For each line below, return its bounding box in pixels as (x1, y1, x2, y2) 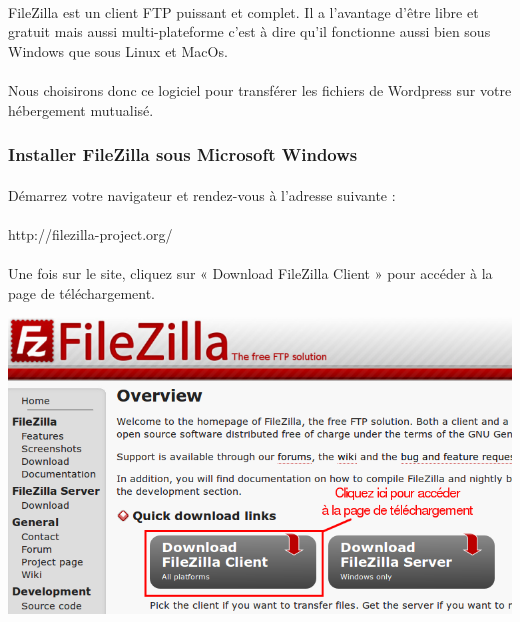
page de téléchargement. (8, 282, 156, 303)
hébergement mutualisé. (8, 99, 154, 120)
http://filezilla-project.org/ (8, 223, 173, 244)
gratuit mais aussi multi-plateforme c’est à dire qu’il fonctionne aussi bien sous (8, 21, 491, 42)
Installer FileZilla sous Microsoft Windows (8, 142, 358, 167)
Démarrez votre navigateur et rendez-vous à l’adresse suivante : (8, 184, 396, 205)
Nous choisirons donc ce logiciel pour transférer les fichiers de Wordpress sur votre (8, 79, 512, 100)
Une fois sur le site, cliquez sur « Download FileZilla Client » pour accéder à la (8, 262, 493, 283)
